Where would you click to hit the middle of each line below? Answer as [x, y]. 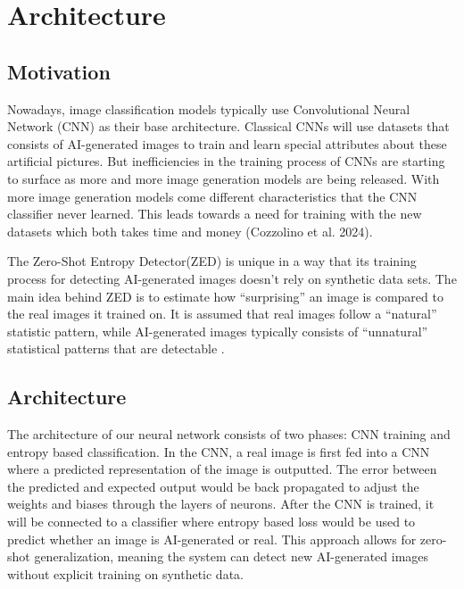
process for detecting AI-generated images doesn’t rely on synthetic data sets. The [232, 278]
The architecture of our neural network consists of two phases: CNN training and [229, 434]
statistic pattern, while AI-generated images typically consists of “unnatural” [218, 331]
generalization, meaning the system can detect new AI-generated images [232, 556]
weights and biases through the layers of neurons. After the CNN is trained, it [221, 504]
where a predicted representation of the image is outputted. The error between [222, 469]
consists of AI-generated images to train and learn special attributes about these [227, 143]
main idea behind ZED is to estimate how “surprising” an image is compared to [225, 296]
